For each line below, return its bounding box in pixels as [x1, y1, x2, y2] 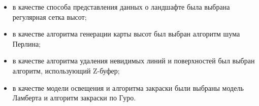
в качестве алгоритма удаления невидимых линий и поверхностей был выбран [12, 55, 255, 66]
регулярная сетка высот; [12, 11, 87, 22]
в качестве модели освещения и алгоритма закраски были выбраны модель [12, 82, 244, 93]
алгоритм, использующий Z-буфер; [12, 65, 120, 76]
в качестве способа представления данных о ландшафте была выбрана [12, 2, 230, 12]
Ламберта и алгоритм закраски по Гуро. [12, 92, 136, 103]
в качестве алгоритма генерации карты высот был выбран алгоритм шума [12, 28, 240, 39]
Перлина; [12, 38, 41, 49]
